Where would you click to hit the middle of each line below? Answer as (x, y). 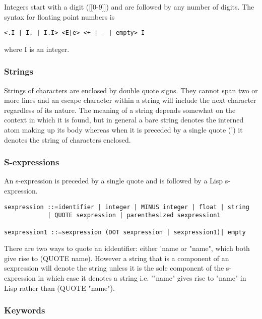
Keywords (25, 310)
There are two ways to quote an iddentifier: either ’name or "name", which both (127, 248)
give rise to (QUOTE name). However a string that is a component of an (117, 258)
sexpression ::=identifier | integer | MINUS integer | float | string (127, 207)
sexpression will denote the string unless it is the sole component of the (114, 268)
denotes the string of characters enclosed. (68, 139)
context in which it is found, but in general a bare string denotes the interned (124, 120)
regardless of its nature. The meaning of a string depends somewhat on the (120, 110)
